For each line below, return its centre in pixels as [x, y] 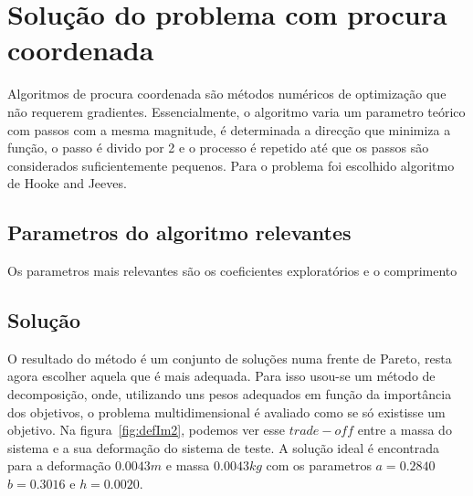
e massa [188, 465]
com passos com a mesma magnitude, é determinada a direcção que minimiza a [229, 129]
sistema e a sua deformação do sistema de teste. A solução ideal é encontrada [224, 447]
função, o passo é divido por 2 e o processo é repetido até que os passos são [218, 148]
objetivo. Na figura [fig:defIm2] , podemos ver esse [147, 430]
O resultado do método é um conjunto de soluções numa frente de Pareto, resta [230, 358]
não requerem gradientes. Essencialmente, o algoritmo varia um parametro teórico [236, 111]
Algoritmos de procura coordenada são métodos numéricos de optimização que [227, 94]
